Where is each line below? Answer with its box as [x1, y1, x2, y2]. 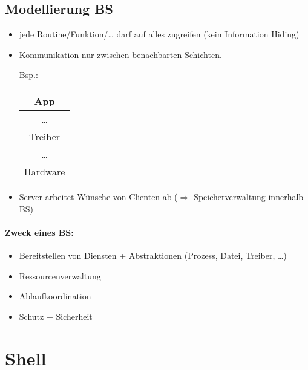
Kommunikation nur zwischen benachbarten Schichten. [19, 48, 222, 60]
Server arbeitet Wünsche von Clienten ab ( [19, 190, 178, 203]
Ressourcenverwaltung [19, 269, 101, 282]
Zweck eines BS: [5, 226, 74, 238]
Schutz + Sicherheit [19, 310, 93, 322]
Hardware [24, 164, 65, 178]
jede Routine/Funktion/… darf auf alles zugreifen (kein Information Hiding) [19, 28, 300, 41]
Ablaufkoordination [19, 290, 91, 302]
